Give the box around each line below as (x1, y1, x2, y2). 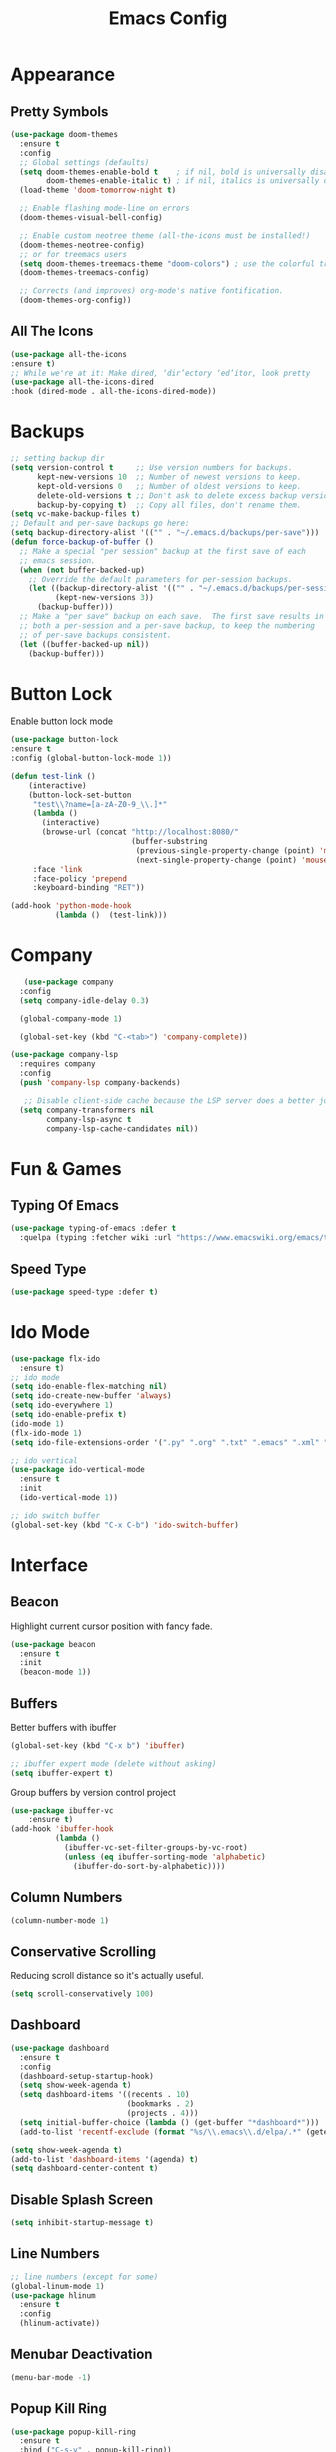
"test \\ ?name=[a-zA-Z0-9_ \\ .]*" (32, 799, 168, 809)
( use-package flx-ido (10, 1353, 101, 1364)
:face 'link (32, 864, 83, 874)
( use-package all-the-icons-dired (10, 377, 155, 387)
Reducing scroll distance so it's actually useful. (10, 1970, 204, 1982)
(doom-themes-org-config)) (19, 295, 132, 306)
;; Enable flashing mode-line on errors (19, 203, 190, 214)
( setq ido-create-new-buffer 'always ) (10, 1391, 172, 1401)
